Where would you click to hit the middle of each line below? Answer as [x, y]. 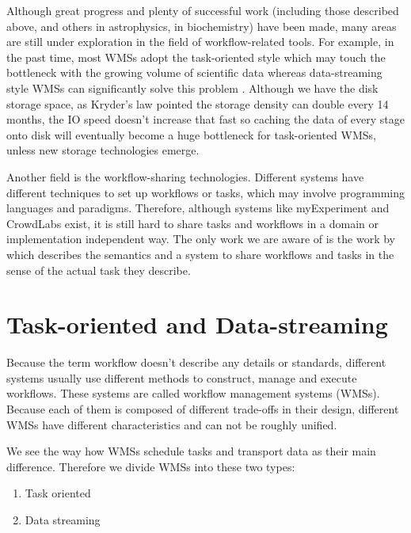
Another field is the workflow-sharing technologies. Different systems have [185, 176]
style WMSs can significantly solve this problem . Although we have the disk [192, 88]
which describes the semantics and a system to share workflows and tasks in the [200, 254]
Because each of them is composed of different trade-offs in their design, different [203, 409]
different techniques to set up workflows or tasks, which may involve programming [205, 192]
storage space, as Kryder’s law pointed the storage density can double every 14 [198, 103]
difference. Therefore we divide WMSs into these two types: [151, 466]
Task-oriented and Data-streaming [197, 324]
